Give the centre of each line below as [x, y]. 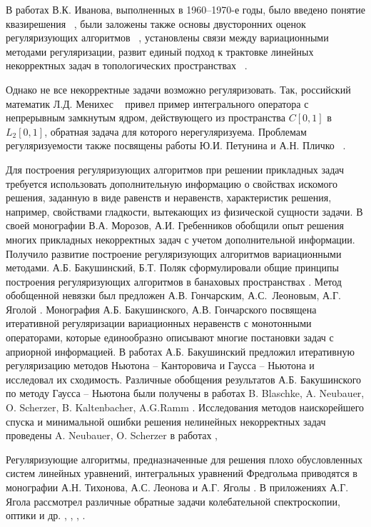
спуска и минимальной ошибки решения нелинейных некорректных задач [166, 421]
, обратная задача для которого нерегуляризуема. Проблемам [176, 131]
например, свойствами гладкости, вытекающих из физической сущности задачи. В [184, 211]
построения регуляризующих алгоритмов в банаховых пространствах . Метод [174, 281]
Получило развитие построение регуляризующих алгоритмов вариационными [174, 253]
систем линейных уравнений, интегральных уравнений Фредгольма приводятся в [182, 473]
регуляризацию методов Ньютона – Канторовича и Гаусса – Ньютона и [160, 365]
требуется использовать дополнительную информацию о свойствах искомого [172, 183]
